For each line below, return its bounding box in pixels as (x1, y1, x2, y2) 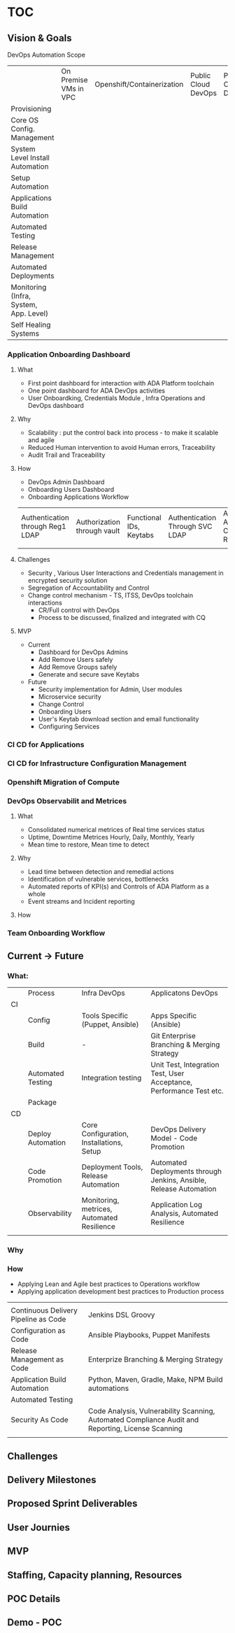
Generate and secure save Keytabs (38, 670, 140, 679)
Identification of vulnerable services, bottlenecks (27, 875, 169, 884)
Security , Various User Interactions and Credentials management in (27, 569, 224, 577)
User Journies (7, 1521, 71, 1533)
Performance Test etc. (150, 1086, 224, 1096)
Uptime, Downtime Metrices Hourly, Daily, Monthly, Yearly (27, 833, 195, 842)
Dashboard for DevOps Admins (38, 648, 128, 656)
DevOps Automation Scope (7, 50, 86, 59)
